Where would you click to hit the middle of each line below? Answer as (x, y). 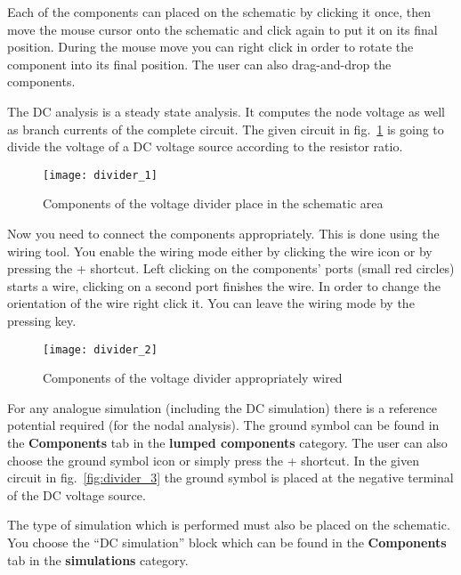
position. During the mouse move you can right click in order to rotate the (210, 47)
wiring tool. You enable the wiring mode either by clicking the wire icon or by (220, 251)
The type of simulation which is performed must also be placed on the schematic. (229, 525)
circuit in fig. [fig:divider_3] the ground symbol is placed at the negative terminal (230, 478)
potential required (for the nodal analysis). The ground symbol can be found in (223, 425)
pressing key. (42, 320)
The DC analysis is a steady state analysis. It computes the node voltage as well (226, 111)
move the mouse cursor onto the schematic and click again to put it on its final (222, 29)
